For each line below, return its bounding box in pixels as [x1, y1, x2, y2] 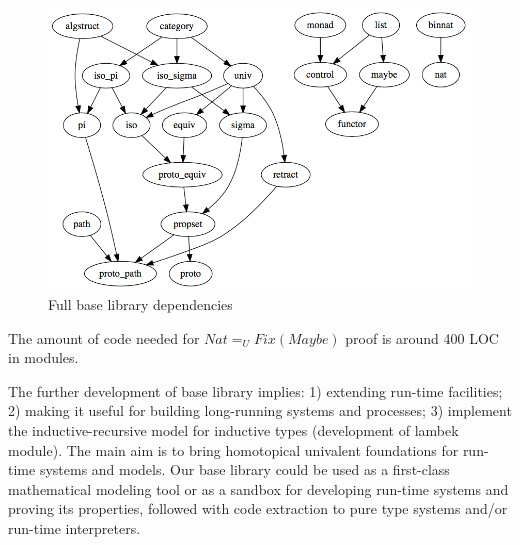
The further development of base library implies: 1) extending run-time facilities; [8, 380, 503, 401]
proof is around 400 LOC [345, 327, 499, 348]
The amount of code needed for [8, 327, 200, 348]
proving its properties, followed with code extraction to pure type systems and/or [8, 498, 508, 519]
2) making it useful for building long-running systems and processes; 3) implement [8, 400, 512, 421]
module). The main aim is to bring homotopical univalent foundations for [8, 439, 459, 460]
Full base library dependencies [48, 294, 233, 315]
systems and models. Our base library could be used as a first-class [39, 459, 450, 480]
